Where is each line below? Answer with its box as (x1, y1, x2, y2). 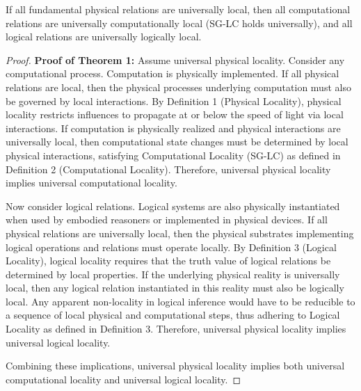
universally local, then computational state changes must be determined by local (6, 134, 348, 149)
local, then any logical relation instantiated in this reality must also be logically (6, 280, 344, 295)
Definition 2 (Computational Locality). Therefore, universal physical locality (6, 161, 331, 176)
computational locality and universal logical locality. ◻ (6, 372, 241, 386)
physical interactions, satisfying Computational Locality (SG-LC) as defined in (6, 147, 341, 162)
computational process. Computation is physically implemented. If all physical (6, 66, 339, 81)
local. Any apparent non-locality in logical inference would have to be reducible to (6, 294, 355, 308)
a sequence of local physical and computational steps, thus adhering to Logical (6, 308, 340, 322)
